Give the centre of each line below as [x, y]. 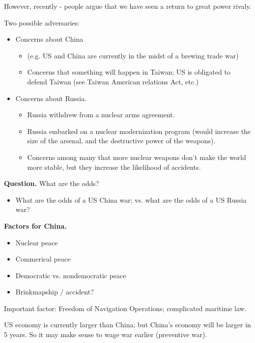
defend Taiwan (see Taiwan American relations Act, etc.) [113, 81]
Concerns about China [49, 39]
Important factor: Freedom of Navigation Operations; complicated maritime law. [125, 308]
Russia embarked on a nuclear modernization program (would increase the [139, 131]
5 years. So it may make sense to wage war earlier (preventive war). [106, 334]
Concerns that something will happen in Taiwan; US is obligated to [129, 72]
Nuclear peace [37, 242]
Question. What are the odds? [52, 183]
